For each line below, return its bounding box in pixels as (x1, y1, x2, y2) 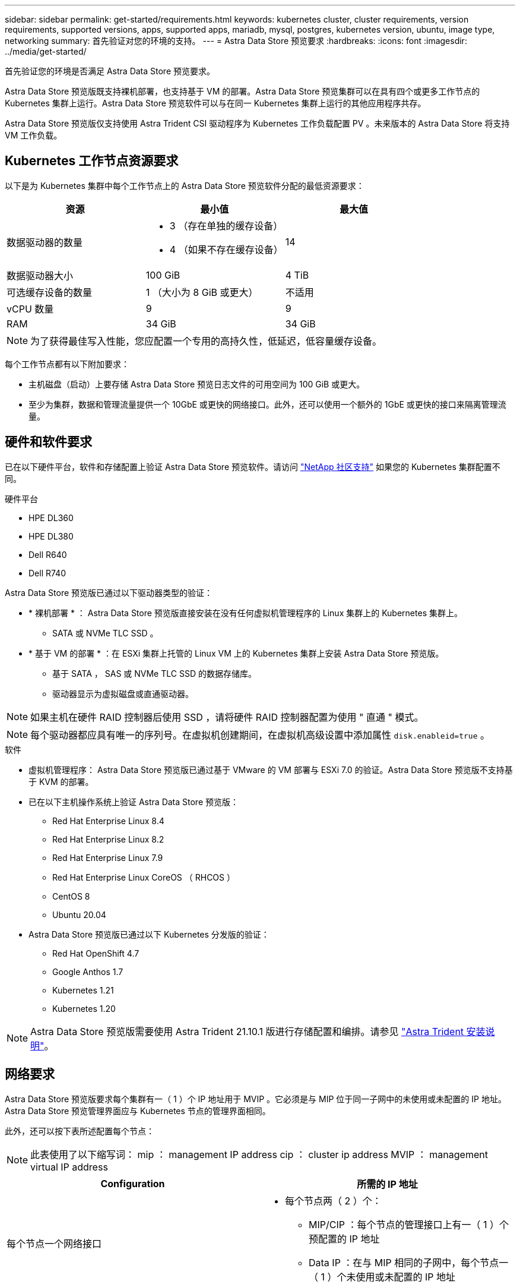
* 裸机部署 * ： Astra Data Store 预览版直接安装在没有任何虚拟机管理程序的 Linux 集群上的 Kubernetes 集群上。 (28, 607, 462, 618)
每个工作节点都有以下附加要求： (5, 358, 129, 369)
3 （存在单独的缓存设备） (169, 219, 283, 232)
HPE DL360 (28, 512, 74, 523)
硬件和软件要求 (5, 434, 92, 450)
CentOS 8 (52, 891, 90, 901)
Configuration (100, 1177, 165, 1190)
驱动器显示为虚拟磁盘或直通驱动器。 (52, 688, 194, 699)
